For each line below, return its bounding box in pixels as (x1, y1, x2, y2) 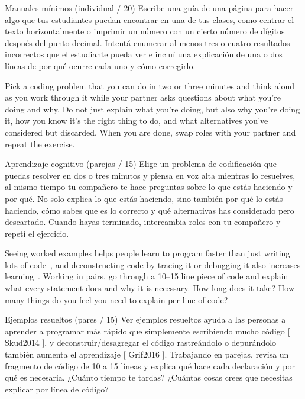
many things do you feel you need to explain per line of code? (5, 293, 228, 305)
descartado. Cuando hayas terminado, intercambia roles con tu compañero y (5, 215, 281, 228)
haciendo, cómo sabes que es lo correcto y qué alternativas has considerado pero (5, 204, 294, 216)
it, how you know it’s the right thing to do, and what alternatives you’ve (5, 114, 268, 127)
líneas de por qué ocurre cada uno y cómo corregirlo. (5, 59, 196, 72)
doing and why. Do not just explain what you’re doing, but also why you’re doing (5, 102, 300, 115)
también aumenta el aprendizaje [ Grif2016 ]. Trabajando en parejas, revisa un (5, 348, 289, 361)
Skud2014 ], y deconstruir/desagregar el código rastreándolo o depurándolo (5, 336, 277, 349)
